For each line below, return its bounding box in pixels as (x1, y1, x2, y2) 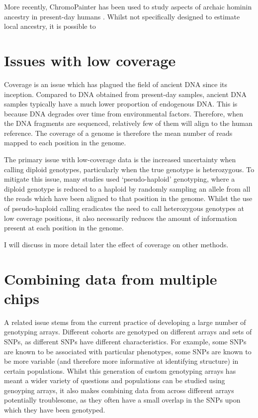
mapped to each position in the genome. (4, 137, 126, 148)
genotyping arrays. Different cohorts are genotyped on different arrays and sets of (4, 326, 252, 337)
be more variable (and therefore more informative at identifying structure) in (4, 356, 239, 366)
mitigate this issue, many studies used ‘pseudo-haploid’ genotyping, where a (4, 174, 235, 184)
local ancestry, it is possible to (4, 21, 96, 31)
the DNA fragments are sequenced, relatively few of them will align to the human (4, 118, 253, 128)
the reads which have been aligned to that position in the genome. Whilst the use (4, 193, 253, 204)
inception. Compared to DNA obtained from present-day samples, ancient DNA (4, 89, 247, 99)
